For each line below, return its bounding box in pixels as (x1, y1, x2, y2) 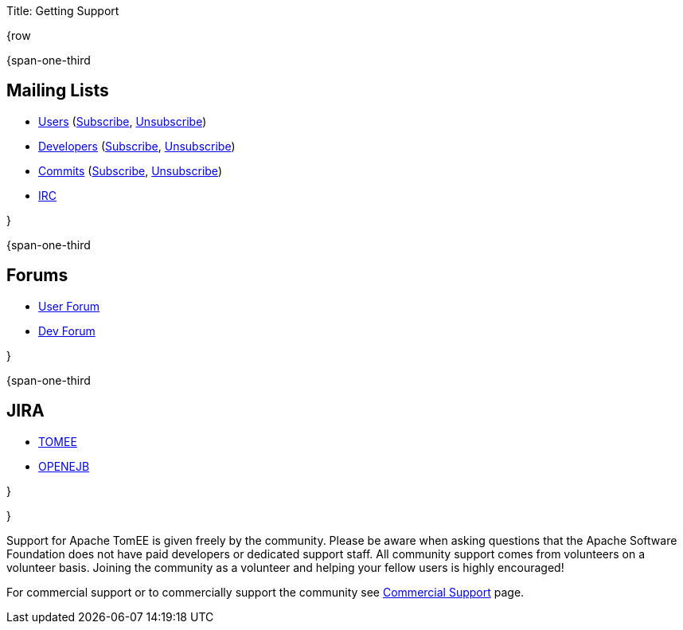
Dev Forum (38, 323, 96, 338)
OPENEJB (38, 459, 90, 473)
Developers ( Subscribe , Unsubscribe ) (38, 139, 236, 153)
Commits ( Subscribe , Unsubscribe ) (38, 163, 222, 178)
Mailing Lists (6, 80, 109, 101)
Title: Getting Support (6, 4, 119, 18)
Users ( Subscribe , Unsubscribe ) (38, 114, 207, 128)
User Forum (38, 299, 100, 313)
